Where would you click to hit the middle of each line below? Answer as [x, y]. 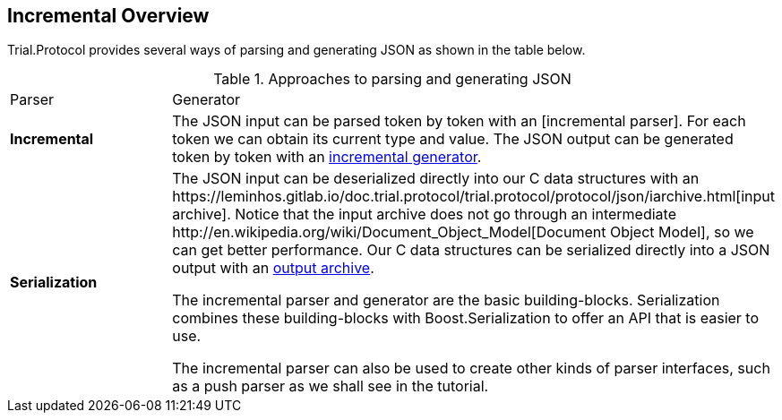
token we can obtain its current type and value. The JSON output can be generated [453, 139]
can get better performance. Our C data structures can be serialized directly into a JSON [471, 250]
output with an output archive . [273, 268]
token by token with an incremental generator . [327, 157]
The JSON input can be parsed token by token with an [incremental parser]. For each [459, 121]
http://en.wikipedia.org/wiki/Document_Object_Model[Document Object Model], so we [463, 232]
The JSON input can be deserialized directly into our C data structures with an [436, 179]
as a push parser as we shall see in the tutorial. [331, 386]
